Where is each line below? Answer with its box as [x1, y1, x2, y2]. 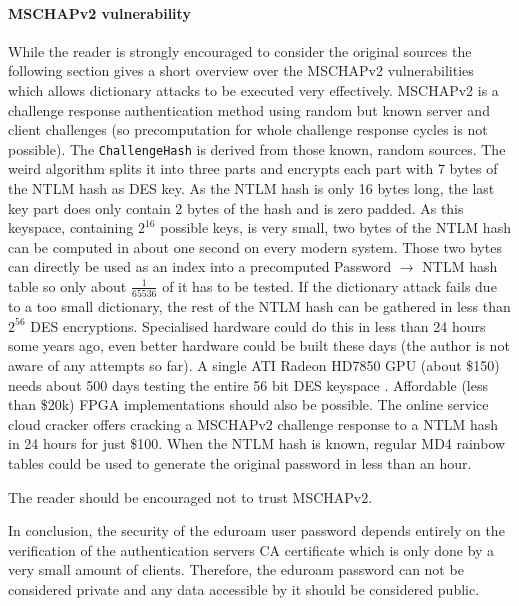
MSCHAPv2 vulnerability [8, 2, 191, 23]
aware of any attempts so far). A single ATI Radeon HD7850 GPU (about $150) [8, 355, 500, 376]
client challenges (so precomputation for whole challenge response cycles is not [8, 119, 488, 140]
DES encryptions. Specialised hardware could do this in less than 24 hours [30, 315, 486, 336]
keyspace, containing [8, 217, 134, 238]
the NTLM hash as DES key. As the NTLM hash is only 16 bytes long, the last [8, 178, 495, 199]
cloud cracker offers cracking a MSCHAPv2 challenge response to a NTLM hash [8, 413, 499, 434]
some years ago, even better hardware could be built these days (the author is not [8, 335, 510, 356]
